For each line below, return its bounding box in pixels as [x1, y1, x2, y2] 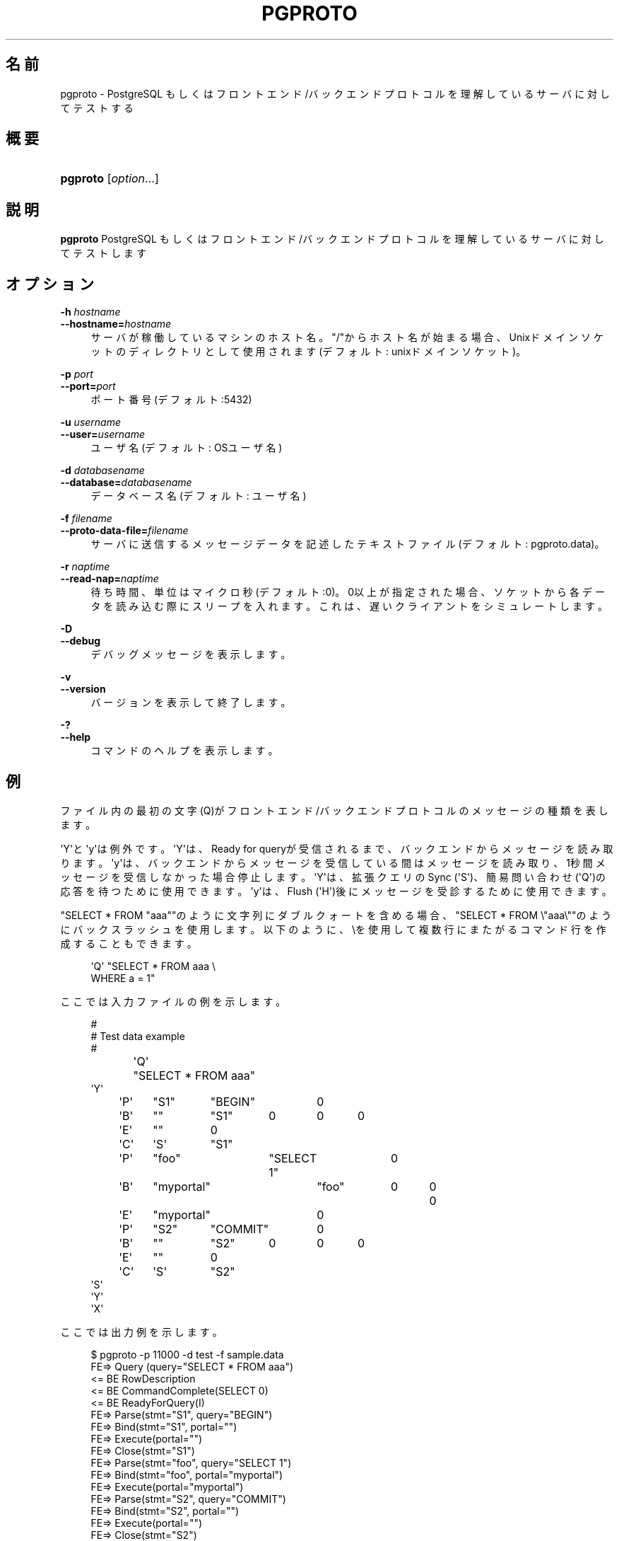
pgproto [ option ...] [60, 171, 159, 186]
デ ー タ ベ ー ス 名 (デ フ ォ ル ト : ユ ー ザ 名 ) [90, 490, 307, 502]
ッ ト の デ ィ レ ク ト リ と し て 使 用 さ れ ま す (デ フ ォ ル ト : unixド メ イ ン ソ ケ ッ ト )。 [90, 345, 526, 358]
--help [60, 731, 91, 744]
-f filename [60, 512, 112, 525]
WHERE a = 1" [90, 971, 155, 984]
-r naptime [60, 560, 110, 573]
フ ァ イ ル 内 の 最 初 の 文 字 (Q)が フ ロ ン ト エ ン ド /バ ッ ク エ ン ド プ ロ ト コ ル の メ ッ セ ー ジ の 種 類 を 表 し [60, 804, 608, 816]
